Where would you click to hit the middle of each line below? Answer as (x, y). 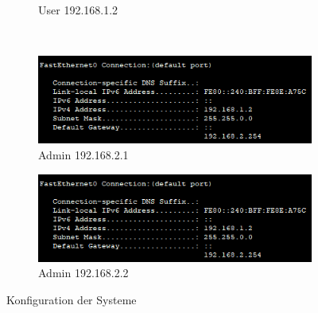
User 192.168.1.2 (78, 10)
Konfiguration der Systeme (72, 299)
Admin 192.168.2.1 (83, 154)
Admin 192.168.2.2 (83, 273)
